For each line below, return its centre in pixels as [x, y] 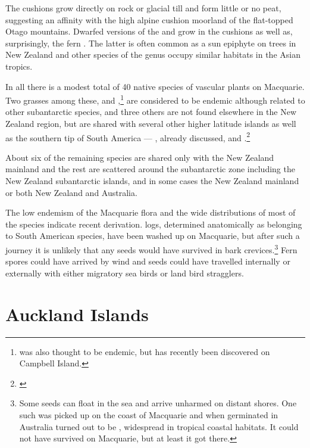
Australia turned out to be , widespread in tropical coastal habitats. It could [159, 426]
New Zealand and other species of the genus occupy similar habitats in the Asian [153, 55]
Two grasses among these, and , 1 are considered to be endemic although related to [155, 99]
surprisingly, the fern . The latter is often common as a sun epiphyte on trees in [151, 43]
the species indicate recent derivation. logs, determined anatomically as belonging [154, 224]
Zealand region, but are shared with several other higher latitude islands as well [151, 123]
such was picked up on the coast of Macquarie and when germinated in [149, 414]
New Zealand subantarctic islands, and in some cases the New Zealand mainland [152, 181]
